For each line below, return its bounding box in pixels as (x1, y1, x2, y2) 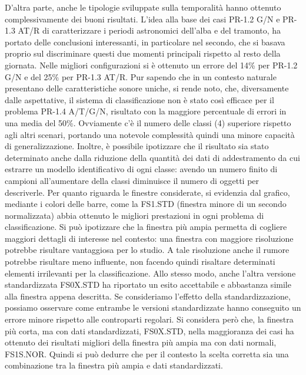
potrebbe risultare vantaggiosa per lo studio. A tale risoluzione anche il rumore (5, 244, 290, 256)
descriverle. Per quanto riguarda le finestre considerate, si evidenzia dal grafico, (5, 186, 290, 198)
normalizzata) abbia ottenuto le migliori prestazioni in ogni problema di (5, 209, 264, 221)
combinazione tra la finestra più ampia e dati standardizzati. (5, 359, 223, 371)
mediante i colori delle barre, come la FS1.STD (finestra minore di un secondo (5, 198, 287, 210)
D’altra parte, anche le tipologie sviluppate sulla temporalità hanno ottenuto (5, 1, 281, 13)
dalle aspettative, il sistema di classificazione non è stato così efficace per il (5, 93, 274, 106)
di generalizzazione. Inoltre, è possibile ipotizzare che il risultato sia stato (5, 140, 269, 152)
